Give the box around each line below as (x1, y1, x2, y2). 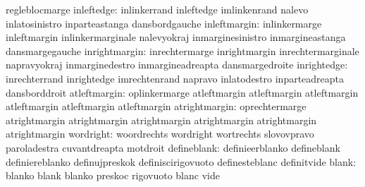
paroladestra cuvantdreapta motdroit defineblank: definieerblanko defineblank (6, 140, 340, 155)
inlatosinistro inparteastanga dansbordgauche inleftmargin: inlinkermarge (6, 16, 322, 30)
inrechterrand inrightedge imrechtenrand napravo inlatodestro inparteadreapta (6, 71, 345, 85)
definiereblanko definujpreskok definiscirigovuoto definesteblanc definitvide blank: (6, 154, 357, 169)
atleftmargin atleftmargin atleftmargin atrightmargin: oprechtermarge (6, 99, 307, 114)
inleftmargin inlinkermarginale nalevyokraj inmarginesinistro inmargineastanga (6, 30, 346, 44)
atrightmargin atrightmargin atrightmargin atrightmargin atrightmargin (6, 112, 317, 127)
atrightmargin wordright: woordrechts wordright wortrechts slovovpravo (6, 126, 314, 141)
